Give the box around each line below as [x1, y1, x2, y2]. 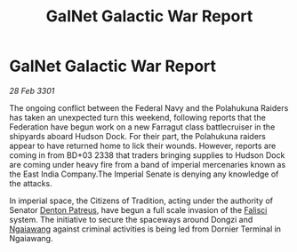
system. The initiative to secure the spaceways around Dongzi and [9, 214, 253, 224]
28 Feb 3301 [9, 85, 55, 96]
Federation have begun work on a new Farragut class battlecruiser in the [9, 122, 276, 132]
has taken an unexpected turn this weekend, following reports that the [9, 112, 267, 122]
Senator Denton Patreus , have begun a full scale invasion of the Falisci [9, 204, 268, 215]
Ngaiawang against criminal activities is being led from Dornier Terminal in [9, 224, 282, 234]
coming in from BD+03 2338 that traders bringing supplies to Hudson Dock [9, 149, 285, 161]
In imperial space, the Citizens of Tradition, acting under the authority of [9, 195, 274, 206]
